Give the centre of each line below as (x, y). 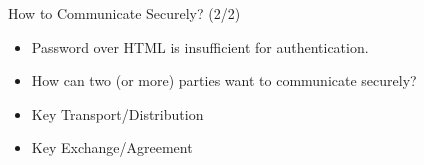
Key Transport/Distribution (117, 113)
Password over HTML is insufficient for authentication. (200, 46)
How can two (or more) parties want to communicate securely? (224, 80)
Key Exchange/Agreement (112, 147)
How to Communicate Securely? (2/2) (124, 13)
